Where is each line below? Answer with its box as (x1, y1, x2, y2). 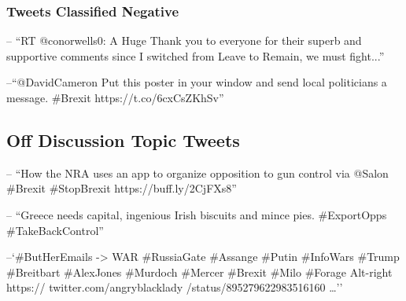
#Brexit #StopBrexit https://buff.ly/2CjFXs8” (6, 180, 237, 196)
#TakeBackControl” (6, 222, 104, 238)
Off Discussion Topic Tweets (6, 127, 240, 152)
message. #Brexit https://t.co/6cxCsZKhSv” (6, 90, 224, 105)
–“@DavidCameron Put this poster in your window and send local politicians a (6, 74, 387, 90)
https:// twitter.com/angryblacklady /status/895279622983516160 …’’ (6, 279, 343, 295)
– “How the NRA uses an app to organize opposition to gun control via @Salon (6, 164, 389, 181)
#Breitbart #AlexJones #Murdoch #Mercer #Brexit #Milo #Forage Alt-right (6, 263, 393, 280)
